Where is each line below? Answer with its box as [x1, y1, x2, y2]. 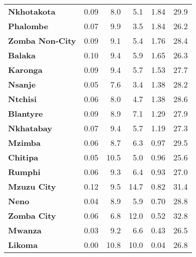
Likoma [8, 239, 38, 250]
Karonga [8, 64, 43, 75]
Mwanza [8, 224, 42, 236]
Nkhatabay [8, 122, 52, 134]
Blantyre [8, 108, 43, 119]
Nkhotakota [8, 6, 56, 17]
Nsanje [8, 78, 36, 90]
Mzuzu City [8, 181, 56, 192]
